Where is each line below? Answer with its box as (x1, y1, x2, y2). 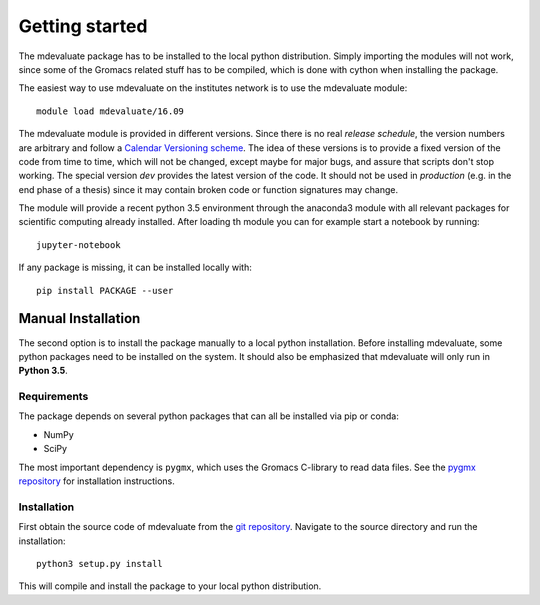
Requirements (18, 390, 89, 404)
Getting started (18, 15, 148, 37)
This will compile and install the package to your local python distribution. (18, 580, 322, 592)
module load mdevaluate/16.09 (36, 105, 185, 117)
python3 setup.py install (36, 558, 164, 569)
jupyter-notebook (36, 239, 121, 250)
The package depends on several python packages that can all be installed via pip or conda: (18, 410, 399, 422)
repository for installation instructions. (18, 475, 175, 487)
